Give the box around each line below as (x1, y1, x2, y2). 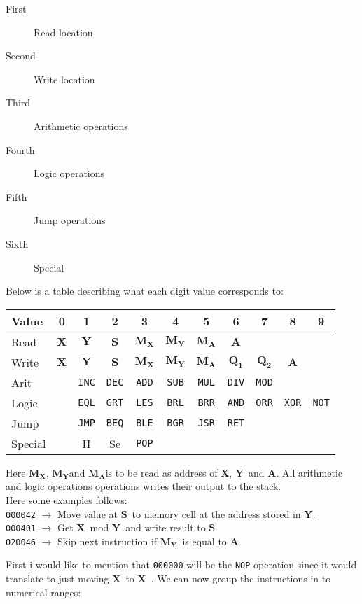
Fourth (6, 142, 35, 157)
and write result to (125, 520, 206, 535)
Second (6, 48, 36, 63)
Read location (34, 24, 93, 39)
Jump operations (34, 213, 106, 227)
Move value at (57, 506, 118, 521)
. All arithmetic (276, 465, 343, 479)
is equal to (182, 533, 227, 548)
